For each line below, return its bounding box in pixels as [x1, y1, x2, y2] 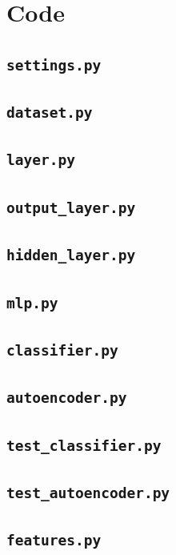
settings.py [6, 56, 102, 74]
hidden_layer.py [6, 247, 136, 264]
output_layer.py [6, 199, 136, 216]
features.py [6, 532, 102, 549]
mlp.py [6, 294, 58, 312]
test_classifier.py [6, 436, 162, 454]
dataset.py [6, 104, 93, 122]
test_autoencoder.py [6, 485, 170, 501]
